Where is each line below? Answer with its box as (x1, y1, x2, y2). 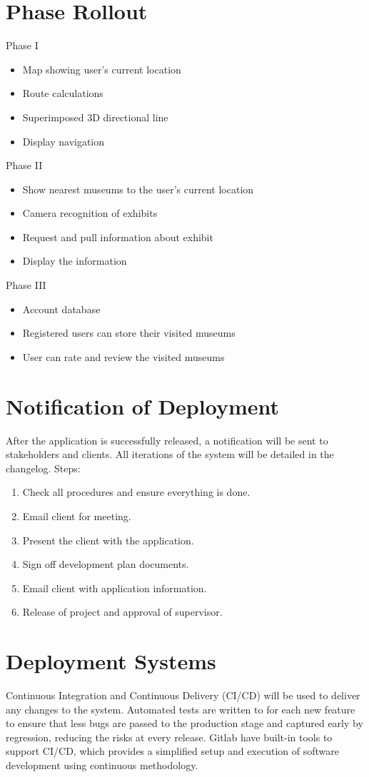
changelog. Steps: (6, 460, 81, 475)
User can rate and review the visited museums (22, 349, 225, 364)
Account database (22, 301, 101, 316)
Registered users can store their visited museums (22, 325, 236, 340)
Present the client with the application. (22, 532, 194, 547)
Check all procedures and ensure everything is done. (22, 484, 251, 499)
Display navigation (22, 133, 105, 148)
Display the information (22, 253, 127, 268)
